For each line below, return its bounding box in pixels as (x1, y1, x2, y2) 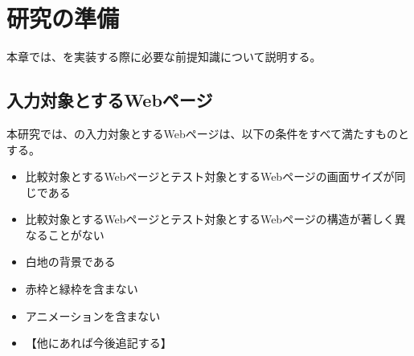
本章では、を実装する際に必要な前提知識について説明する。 (6, 48, 322, 65)
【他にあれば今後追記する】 (25, 334, 172, 351)
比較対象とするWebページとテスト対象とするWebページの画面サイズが (25, 168, 395, 185)
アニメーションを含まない (25, 307, 161, 324)
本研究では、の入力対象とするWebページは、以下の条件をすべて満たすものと (6, 125, 409, 141)
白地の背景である (25, 253, 116, 270)
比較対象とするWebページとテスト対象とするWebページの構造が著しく (25, 211, 395, 227)
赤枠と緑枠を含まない (25, 280, 138, 297)
